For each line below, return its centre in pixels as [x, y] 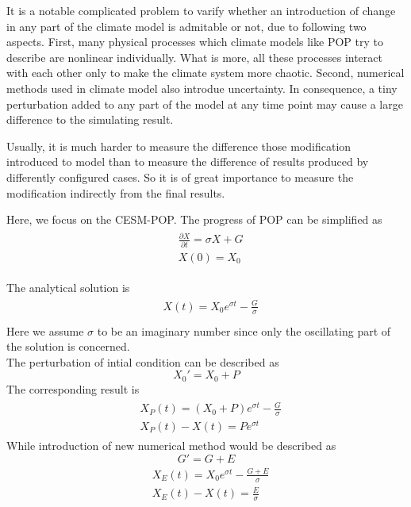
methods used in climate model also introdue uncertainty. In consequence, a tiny [202, 88]
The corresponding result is [73, 388]
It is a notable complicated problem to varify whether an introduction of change [201, 10]
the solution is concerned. [68, 346]
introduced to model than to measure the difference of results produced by [188, 161]
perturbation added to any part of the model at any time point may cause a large [205, 104]
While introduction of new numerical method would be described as [171, 446]
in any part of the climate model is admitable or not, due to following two [186, 26]
